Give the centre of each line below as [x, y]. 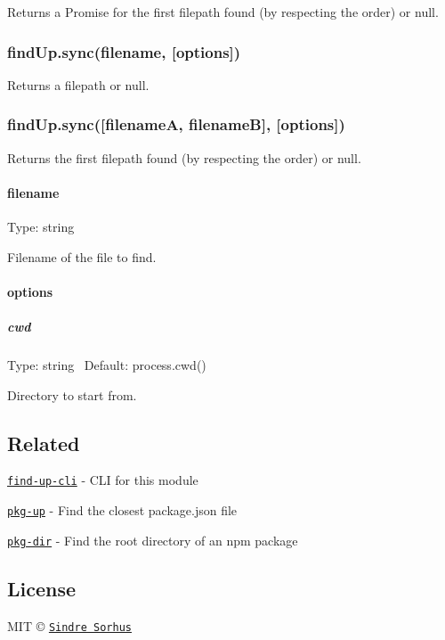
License [42, 588]
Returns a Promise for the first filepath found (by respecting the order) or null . [223, 12]
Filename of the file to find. [82, 256]
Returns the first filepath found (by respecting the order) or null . [184, 157]
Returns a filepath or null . [78, 84]
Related [44, 443]
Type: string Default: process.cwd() [107, 364]
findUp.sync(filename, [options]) [124, 51]
